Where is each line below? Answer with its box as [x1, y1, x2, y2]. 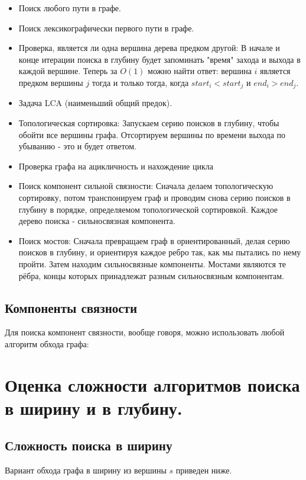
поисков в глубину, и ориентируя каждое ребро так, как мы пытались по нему [18, 246, 301, 258]
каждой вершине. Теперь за [18, 65, 118, 77]
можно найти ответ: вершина [148, 65, 252, 77]
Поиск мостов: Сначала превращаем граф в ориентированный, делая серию [18, 234, 290, 247]
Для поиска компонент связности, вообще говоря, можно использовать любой [5, 326, 285, 338]
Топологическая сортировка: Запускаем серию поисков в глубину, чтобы [18, 117, 279, 129]
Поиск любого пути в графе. [18, 2, 121, 14]
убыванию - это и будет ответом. [18, 140, 136, 152]
